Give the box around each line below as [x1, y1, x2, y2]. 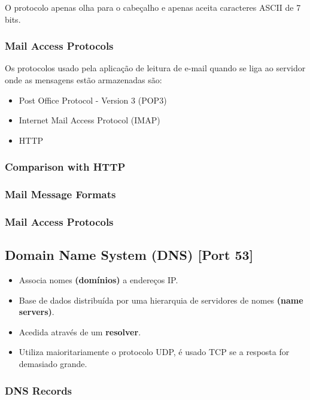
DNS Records [5, 383, 72, 398]
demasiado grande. [19, 357, 87, 370]
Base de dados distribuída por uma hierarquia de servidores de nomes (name [19, 293, 303, 306]
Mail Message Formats [5, 187, 116, 202]
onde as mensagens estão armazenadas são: [5, 74, 162, 86]
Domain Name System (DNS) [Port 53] [5, 246, 254, 264]
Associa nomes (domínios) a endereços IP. [19, 274, 178, 286]
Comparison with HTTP [5, 159, 126, 174]
